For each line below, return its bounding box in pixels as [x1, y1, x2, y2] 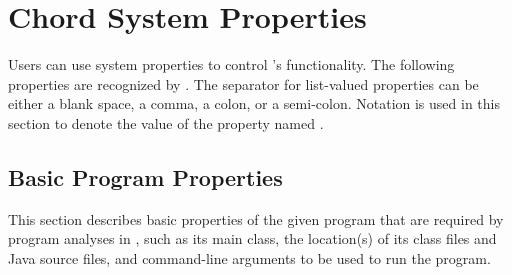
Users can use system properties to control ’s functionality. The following [8, 54, 455, 75]
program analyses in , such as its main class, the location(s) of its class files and [8, 228, 497, 249]
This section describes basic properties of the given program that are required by [8, 208, 504, 229]
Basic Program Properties [8, 161, 283, 192]
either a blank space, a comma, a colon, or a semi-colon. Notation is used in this [8, 93, 500, 114]
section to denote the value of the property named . [8, 112, 324, 133]
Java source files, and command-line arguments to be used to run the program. [8, 247, 491, 268]
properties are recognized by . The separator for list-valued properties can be [8, 73, 479, 94]
